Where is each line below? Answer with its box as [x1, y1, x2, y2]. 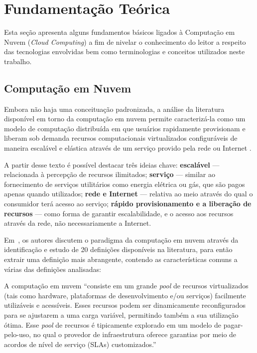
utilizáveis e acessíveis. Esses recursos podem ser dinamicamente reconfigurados [4, 300, 246, 310]
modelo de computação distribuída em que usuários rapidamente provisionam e [4, 123, 246, 133]
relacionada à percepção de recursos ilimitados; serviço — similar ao [4, 169, 215, 179]
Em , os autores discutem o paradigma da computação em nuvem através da [4, 234, 239, 245]
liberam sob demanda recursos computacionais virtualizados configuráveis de [4, 133, 238, 143]
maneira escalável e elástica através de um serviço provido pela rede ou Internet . [4, 143, 252, 153]
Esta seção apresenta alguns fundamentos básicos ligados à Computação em [4, 27, 235, 37]
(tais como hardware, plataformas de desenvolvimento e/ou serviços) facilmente [4, 290, 246, 300]
